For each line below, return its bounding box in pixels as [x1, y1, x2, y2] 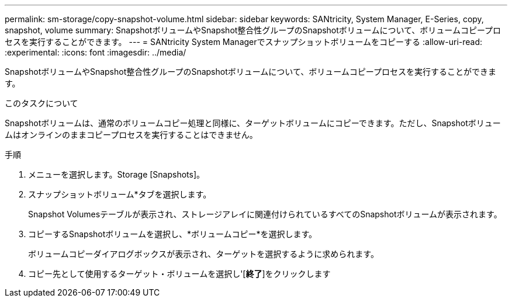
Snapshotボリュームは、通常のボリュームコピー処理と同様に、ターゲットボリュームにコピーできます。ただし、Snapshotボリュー [5, 118, 501, 128]
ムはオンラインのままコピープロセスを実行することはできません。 [5, 130, 258, 140]
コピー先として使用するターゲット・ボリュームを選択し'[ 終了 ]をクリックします [28, 269, 331, 279]
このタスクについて [5, 98, 78, 108]
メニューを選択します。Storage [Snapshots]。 [28, 169, 205, 179]
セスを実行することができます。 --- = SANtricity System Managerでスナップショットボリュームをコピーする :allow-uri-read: [5, 37, 483, 47]
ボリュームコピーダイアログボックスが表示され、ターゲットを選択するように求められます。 [28, 249, 379, 259]
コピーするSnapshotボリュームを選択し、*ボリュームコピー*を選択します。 [28, 229, 317, 239]
